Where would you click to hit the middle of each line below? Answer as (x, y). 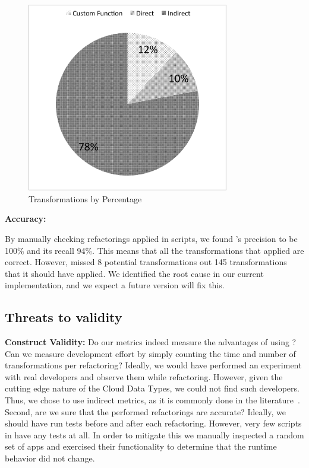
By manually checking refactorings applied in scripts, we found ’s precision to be (151, 238)
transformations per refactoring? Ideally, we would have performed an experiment (153, 365)
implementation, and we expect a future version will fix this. (115, 285)
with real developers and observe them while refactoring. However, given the (144, 376)
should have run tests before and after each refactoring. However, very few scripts (153, 423)
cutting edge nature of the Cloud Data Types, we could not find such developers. (152, 388)
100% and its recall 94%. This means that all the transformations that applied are (154, 250)
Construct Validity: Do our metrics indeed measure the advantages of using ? (151, 342)
